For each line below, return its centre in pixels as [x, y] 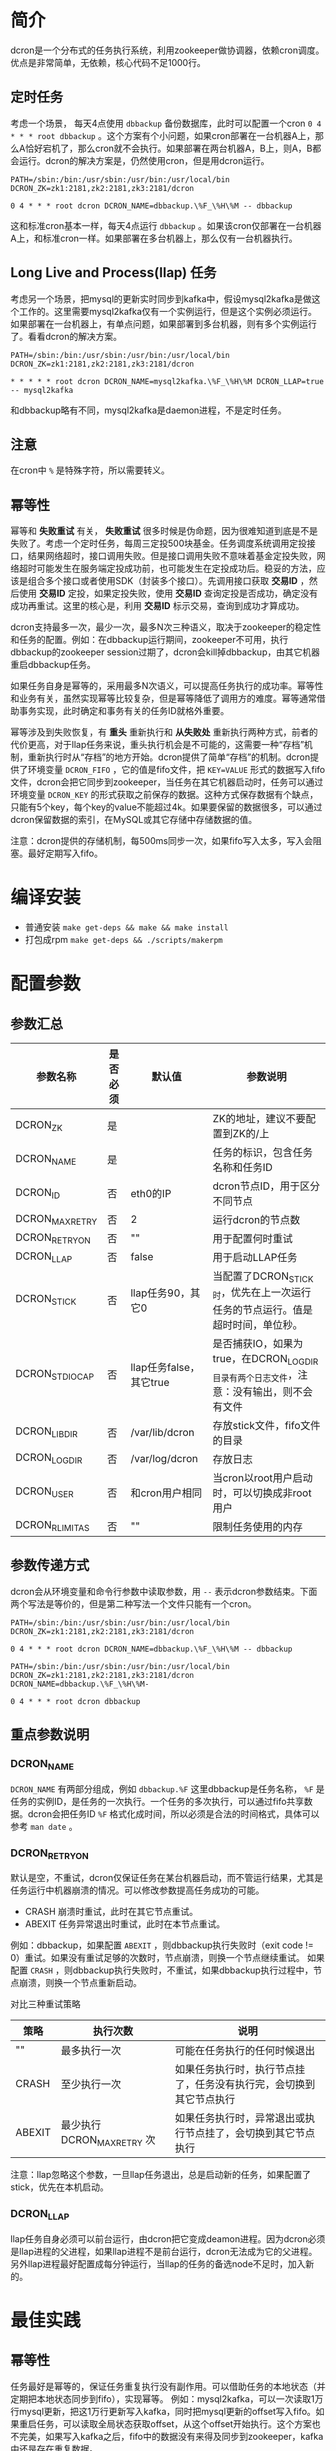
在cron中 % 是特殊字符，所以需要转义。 [90, 470]
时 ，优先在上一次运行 [262, 1293]
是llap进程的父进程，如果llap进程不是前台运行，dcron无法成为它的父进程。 [164, 2251]
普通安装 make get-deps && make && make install [126, 927]
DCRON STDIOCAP [55, 1374]
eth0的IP [151, 1194]
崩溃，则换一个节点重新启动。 [80, 1983]
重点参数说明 [50, 1734]
